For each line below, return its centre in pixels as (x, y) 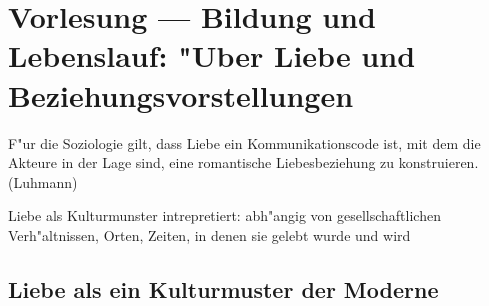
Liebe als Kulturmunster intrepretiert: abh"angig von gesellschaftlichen (224, 215)
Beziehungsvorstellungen (181, 94)
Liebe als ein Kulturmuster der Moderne (223, 288)
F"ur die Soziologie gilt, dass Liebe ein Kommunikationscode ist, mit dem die (244, 142)
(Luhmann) (43, 181)
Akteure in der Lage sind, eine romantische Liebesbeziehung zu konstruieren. (243, 162)
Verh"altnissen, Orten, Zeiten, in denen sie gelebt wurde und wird (209, 234)
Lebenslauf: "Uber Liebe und (212, 55)
